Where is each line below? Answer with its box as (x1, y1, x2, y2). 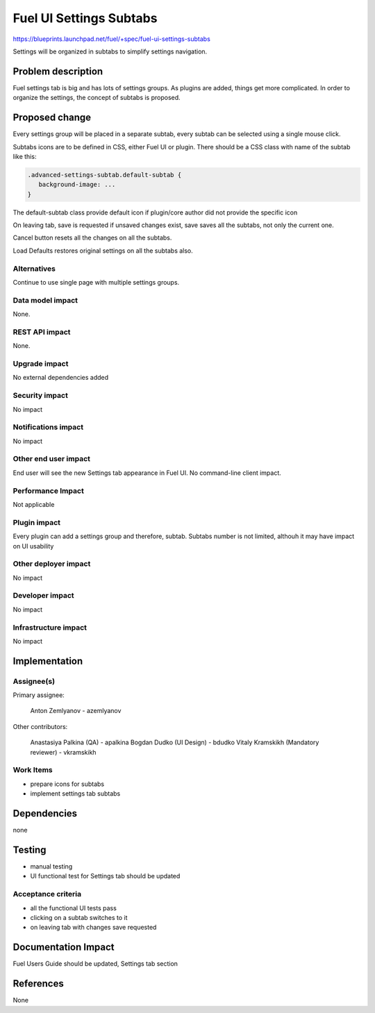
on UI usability (12, 542, 54, 550)
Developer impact (12, 591, 74, 601)
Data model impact (12, 295, 78, 305)
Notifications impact (12, 422, 83, 432)
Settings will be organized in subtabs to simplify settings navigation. (12, 47, 208, 56)
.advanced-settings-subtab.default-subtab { (27, 171, 182, 178)
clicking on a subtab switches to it (30, 913, 128, 921)
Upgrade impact (12, 359, 69, 369)
